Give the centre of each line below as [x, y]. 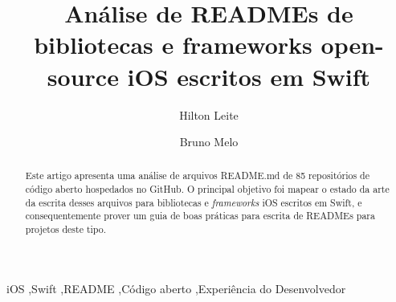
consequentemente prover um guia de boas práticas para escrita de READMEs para [200, 216]
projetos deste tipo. [66, 229]
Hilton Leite [209, 114]
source [83, 76]
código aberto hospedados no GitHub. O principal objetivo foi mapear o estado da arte [207, 189]
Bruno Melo [209, 142]
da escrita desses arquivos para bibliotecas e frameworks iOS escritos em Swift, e [194, 202]
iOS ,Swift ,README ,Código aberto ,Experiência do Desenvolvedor [176, 288]
